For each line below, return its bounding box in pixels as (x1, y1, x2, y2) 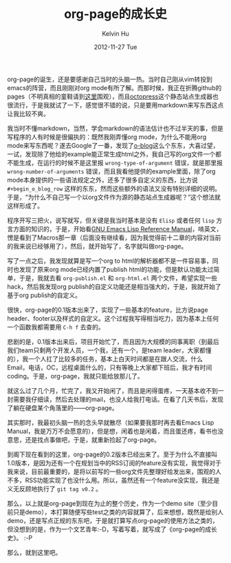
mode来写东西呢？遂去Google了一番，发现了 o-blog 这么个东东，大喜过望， (7, 141, 219, 149)
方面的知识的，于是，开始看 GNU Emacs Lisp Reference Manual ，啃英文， (12, 224, 223, 233)
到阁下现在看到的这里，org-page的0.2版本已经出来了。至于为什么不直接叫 (7, 450, 218, 458)
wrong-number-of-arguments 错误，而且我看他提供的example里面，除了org (7, 167, 216, 176)
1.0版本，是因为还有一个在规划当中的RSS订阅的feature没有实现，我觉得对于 (7, 458, 222, 467)
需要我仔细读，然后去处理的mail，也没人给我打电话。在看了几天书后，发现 (12, 395, 223, 403)
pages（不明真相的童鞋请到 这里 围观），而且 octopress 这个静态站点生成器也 (7, 92, 219, 100)
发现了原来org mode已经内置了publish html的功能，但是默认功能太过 (19, 265, 214, 273)
